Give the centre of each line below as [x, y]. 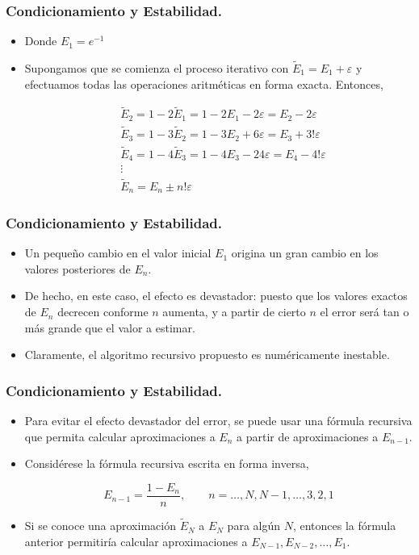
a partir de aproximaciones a [308, 436]
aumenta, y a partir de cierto [234, 312]
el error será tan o [365, 312]
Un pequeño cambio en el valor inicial [118, 253]
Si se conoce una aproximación [100, 526]
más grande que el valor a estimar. [110, 327]
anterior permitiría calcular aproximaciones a [136, 541]
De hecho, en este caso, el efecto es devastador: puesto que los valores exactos [216, 296]
